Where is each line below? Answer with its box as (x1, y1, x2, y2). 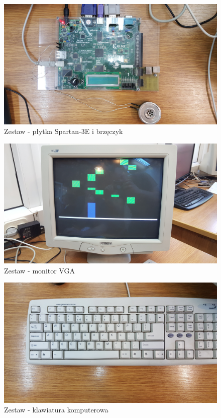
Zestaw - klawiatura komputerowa (4, 404, 108, 415)
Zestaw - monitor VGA (4, 265, 75, 275)
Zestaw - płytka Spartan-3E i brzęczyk (4, 126, 123, 136)
